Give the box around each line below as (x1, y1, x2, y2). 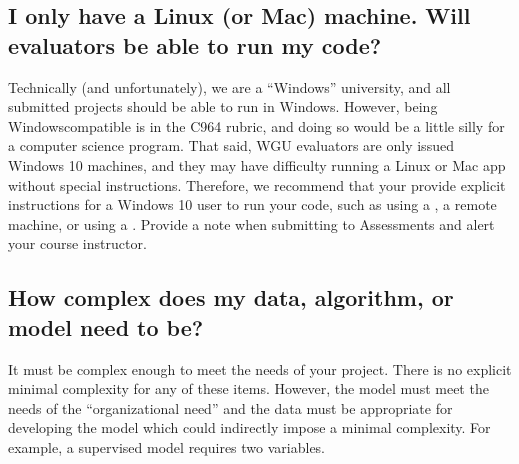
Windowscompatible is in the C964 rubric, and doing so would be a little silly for (8, 115, 505, 136)
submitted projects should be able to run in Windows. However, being (8, 96, 438, 117)
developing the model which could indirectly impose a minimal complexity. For (8, 417, 491, 438)
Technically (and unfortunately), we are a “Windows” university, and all (8, 76, 451, 97)
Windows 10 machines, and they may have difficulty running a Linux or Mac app (8, 154, 506, 175)
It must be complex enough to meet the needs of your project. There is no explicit (8, 358, 512, 379)
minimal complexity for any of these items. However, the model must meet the (8, 378, 489, 399)
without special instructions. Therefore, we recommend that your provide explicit (8, 174, 506, 195)
